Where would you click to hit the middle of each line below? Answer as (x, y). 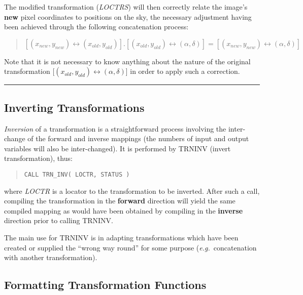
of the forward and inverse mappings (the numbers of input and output (138, 138)
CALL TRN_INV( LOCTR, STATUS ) (77, 174)
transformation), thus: (38, 158)
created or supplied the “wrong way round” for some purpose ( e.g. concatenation (130, 247)
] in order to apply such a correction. (183, 71)
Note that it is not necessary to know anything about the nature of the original (127, 61)
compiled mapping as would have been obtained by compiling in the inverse (124, 210)
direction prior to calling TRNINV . (59, 220)
